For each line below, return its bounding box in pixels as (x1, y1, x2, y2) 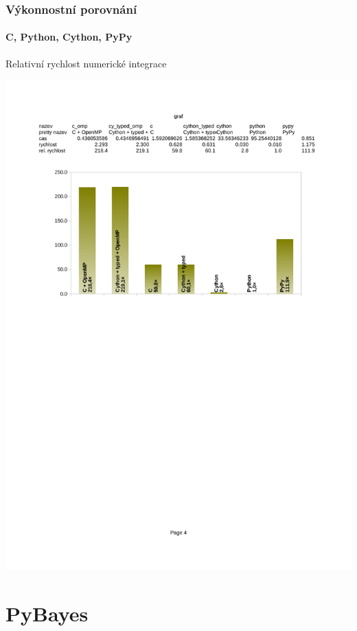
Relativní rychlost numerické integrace (5, 56, 167, 70)
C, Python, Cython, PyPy (5, 30, 133, 44)
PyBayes (5, 599, 89, 628)
